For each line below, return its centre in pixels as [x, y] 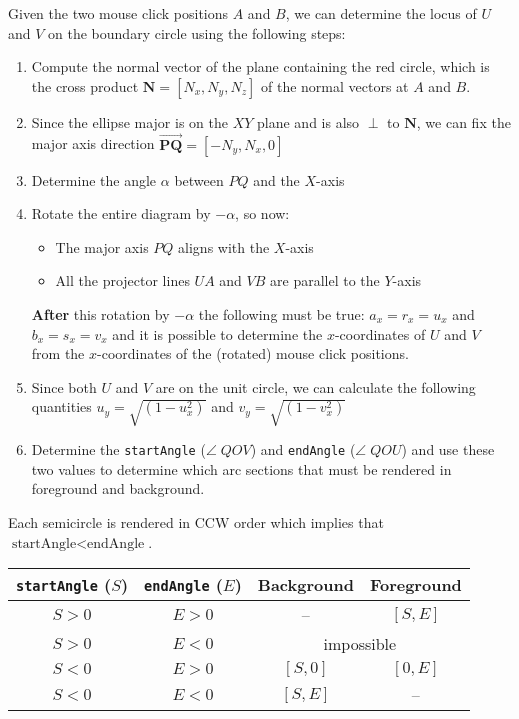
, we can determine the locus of [381, 13]
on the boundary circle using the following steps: [197, 32]
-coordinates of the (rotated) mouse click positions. [253, 353]
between [199, 179]
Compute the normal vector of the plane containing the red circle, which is [260, 66]
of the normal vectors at [334, 85]
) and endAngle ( [303, 449]
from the [58, 353]
